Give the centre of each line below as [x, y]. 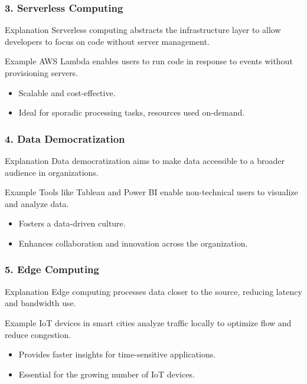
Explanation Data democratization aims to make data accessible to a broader [145, 160]
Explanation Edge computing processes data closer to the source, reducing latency [153, 291]
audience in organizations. [52, 172]
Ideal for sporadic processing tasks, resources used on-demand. [132, 112]
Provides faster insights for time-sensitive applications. [117, 354]
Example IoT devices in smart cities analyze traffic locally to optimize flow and [148, 322]
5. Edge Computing [52, 269]
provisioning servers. [42, 73]
